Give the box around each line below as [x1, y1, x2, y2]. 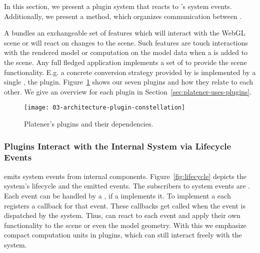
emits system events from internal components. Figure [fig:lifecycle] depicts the [4, 170, 246, 181]
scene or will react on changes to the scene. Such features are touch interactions [4, 37, 248, 47]
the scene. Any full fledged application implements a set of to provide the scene [4, 56, 247, 67]
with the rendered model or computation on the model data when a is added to [4, 47, 248, 57]
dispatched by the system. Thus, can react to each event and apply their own [4, 210, 240, 220]
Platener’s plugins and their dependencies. [24, 118, 153, 128]
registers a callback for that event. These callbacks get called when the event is [4, 200, 246, 210]
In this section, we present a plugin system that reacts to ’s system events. [4, 1, 232, 11]
